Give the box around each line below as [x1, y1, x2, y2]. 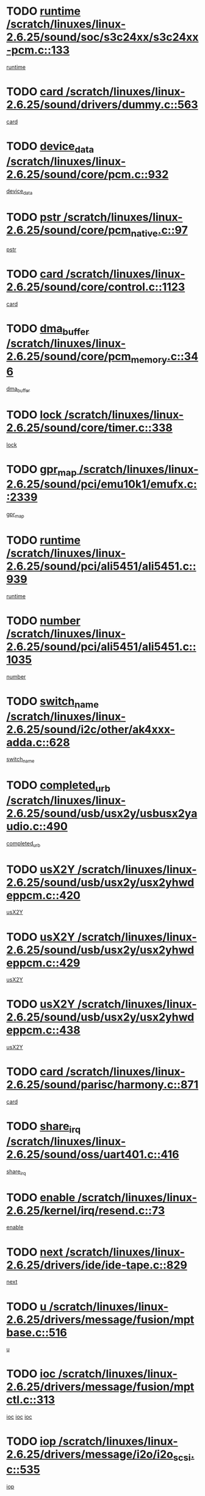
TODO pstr [6, 211, 61, 224]
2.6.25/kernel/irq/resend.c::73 [6, 1204, 165, 1217]
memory [131, 354, 168, 366]
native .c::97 [131, 223, 188, 239]
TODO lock [6, 408, 62, 422]
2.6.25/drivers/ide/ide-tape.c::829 [6, 1258, 187, 1272]
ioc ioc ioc [6, 1413, 32, 1420]
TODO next [6, 1245, 63, 1259]
